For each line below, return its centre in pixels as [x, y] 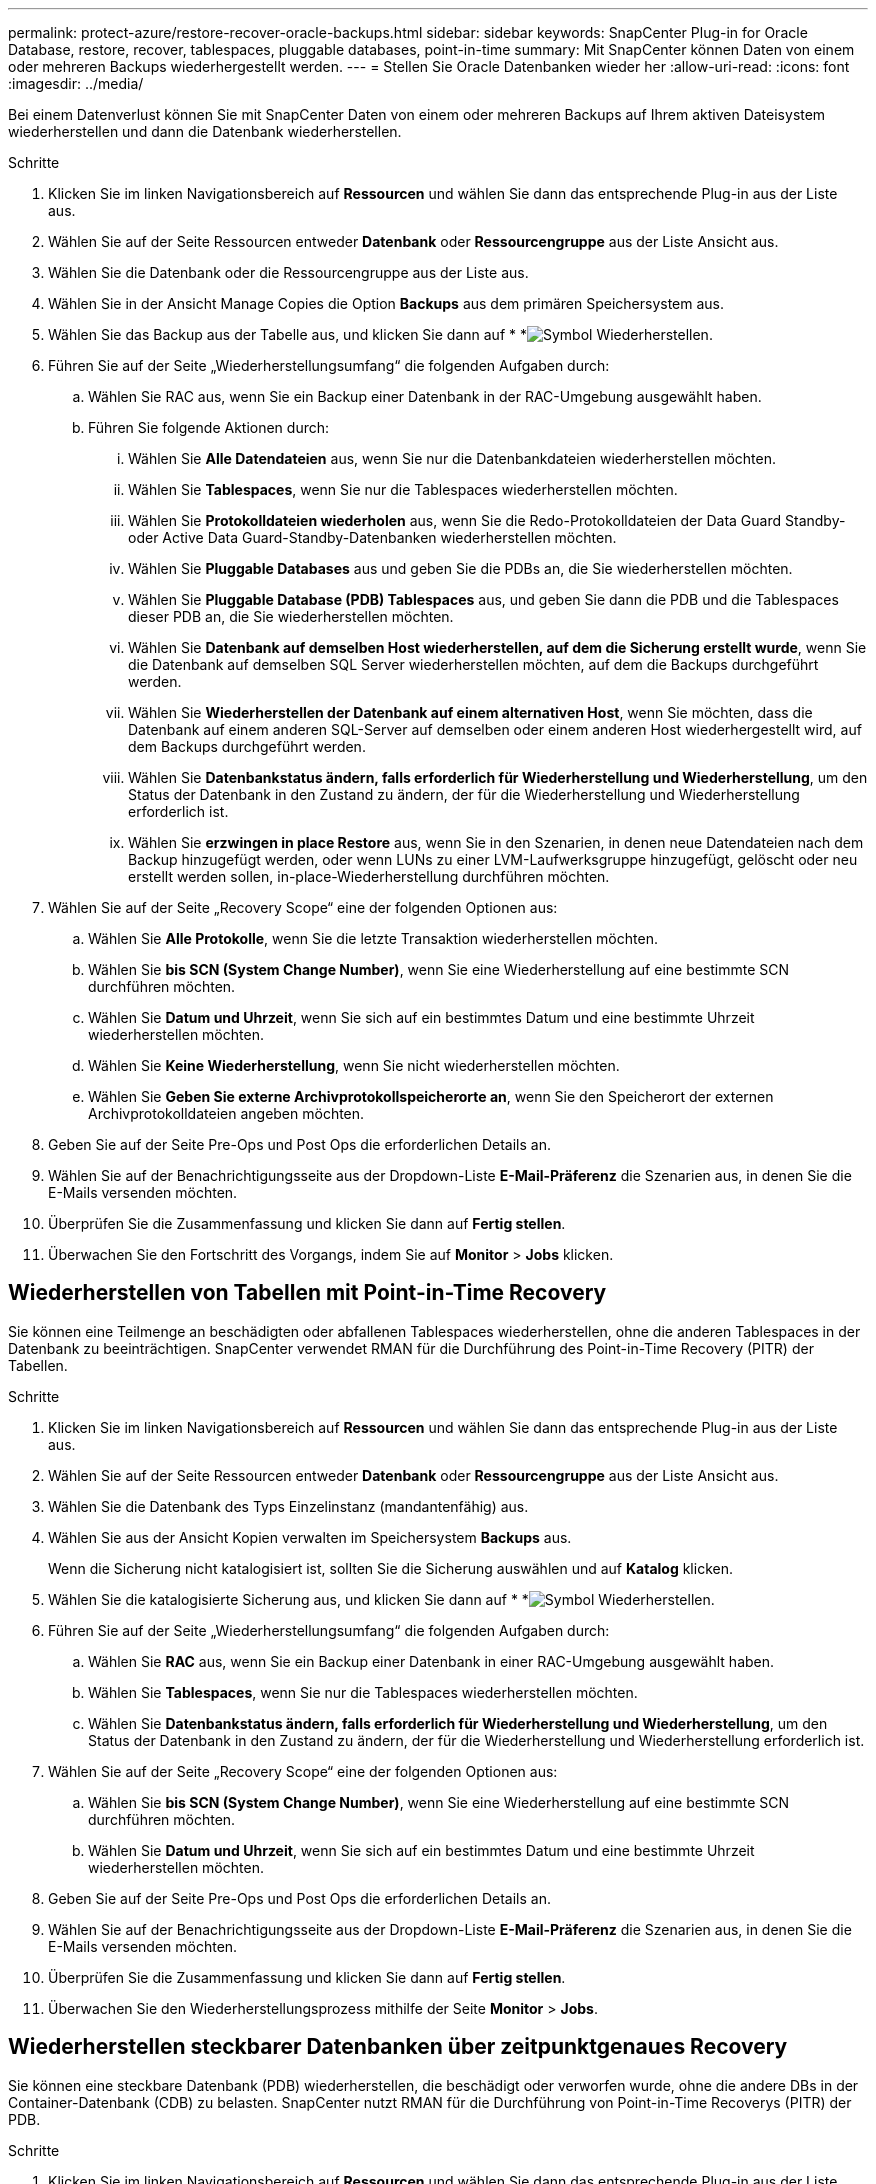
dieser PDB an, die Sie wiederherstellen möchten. [291, 616]
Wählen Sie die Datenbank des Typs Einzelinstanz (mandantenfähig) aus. [288, 1506]
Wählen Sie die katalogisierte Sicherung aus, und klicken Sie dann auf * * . [381, 1599]
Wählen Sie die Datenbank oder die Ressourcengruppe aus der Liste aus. [288, 272]
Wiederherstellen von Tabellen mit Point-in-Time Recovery [307, 1293]
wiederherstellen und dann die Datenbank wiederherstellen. [205, 131]
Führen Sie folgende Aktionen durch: [209, 427]
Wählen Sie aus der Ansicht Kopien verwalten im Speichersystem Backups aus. [310, 1537]
